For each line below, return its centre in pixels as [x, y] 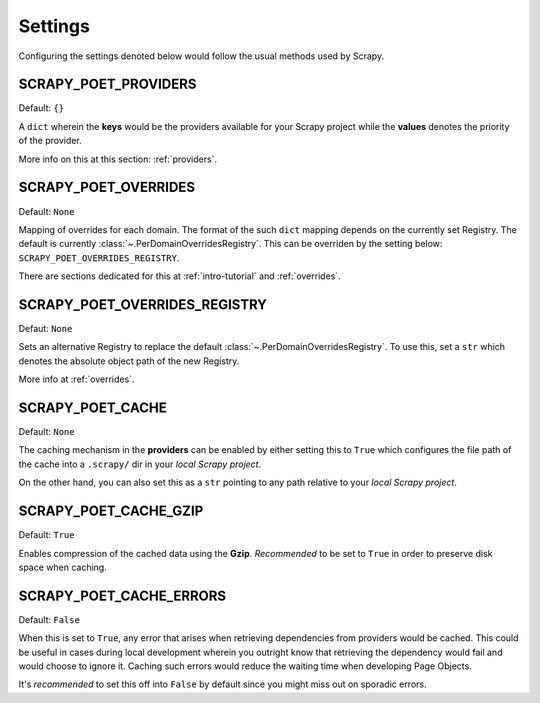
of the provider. [50, 141]
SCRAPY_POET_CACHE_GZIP [111, 511]
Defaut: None [45, 328]
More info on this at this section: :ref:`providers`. [118, 159]
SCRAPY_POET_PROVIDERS [107, 84]
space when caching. [62, 567]
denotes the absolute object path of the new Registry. [129, 361]
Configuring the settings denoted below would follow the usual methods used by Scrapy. [201, 56]
